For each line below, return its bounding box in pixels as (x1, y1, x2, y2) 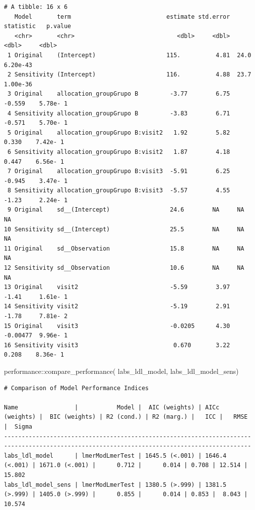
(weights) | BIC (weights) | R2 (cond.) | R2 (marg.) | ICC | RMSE (4, 413, 248, 421)
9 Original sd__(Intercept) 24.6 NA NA (7, 206, 244, 214)
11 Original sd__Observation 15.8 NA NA (4, 245, 244, 252)
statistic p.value (4, 23, 72, 30)
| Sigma (4, 423, 33, 430)
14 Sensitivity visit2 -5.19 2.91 (4, 303, 230, 310)
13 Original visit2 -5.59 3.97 (4, 284, 230, 291)
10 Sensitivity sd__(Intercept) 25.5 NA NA (4, 225, 244, 233)
